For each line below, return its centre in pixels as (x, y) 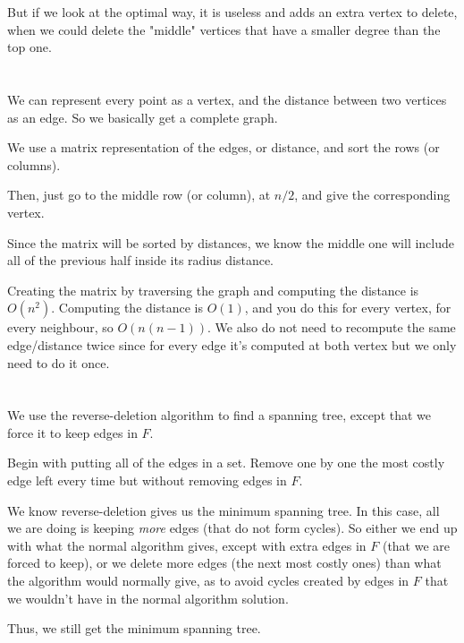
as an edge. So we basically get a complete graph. (143, 117)
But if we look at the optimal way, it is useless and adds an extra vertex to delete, (232, 12)
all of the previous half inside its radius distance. (140, 260)
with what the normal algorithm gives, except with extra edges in (187, 545)
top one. (30, 47)
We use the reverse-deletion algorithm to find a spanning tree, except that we (219, 415)
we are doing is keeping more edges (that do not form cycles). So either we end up (232, 528)
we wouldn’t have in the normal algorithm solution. (148, 598)
